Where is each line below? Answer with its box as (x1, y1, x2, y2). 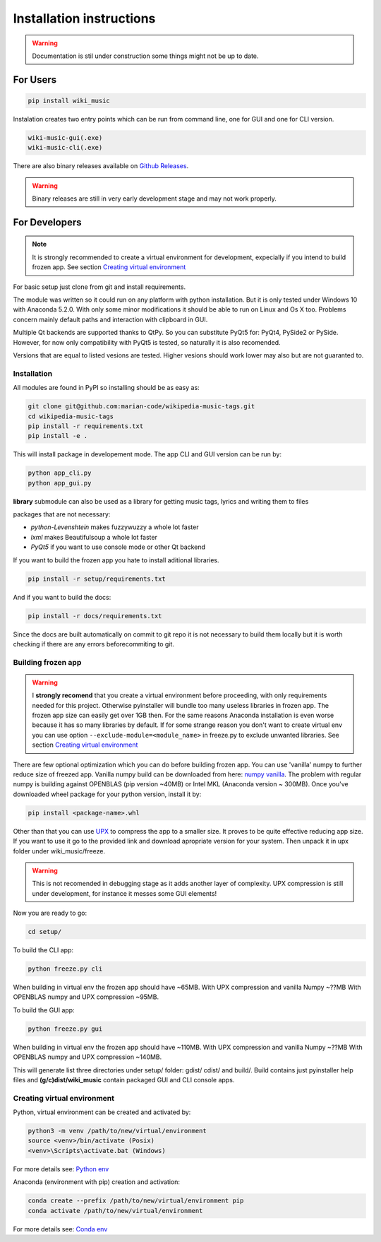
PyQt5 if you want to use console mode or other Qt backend (30, 543, 206, 551)
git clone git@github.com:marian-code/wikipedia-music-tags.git (28, 403, 255, 410)
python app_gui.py (28, 479, 92, 487)
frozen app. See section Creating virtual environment (32, 263, 186, 271)
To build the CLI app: (13, 946, 74, 954)
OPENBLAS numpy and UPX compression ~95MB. (13, 993, 159, 1001)
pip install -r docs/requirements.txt (28, 612, 162, 620)
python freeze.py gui (28, 1024, 103, 1033)
